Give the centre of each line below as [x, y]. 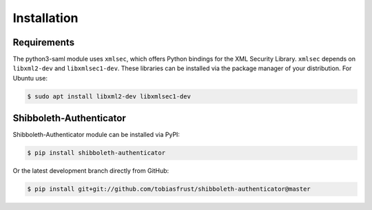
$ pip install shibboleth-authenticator [96, 153]
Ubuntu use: [30, 78]
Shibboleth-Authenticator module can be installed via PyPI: [96, 135]
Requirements [44, 42]
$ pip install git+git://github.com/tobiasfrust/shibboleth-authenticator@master [169, 189]
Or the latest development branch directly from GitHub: [91, 171]
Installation [45, 18]
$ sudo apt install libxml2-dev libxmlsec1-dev [109, 96]
